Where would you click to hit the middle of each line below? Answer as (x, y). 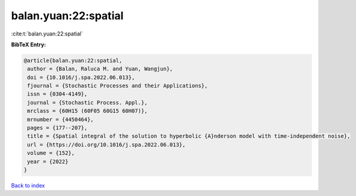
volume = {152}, (51, 153)
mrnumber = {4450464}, (61, 119)
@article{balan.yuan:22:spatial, (73, 60)
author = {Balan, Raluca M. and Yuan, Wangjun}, (100, 69)
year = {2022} (48, 161)
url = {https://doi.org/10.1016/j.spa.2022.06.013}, (106, 145)
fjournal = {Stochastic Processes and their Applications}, (118, 86)
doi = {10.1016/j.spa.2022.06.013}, (81, 77)
